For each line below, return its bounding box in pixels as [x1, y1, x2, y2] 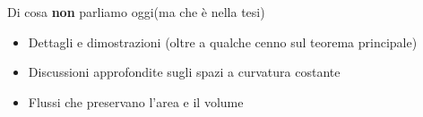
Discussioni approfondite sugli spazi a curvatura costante [28, 63, 341, 81]
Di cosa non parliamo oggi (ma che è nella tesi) [7, 3, 265, 21]
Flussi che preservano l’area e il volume [28, 92, 244, 111]
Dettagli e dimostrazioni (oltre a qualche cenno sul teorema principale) [28, 32, 418, 51]
